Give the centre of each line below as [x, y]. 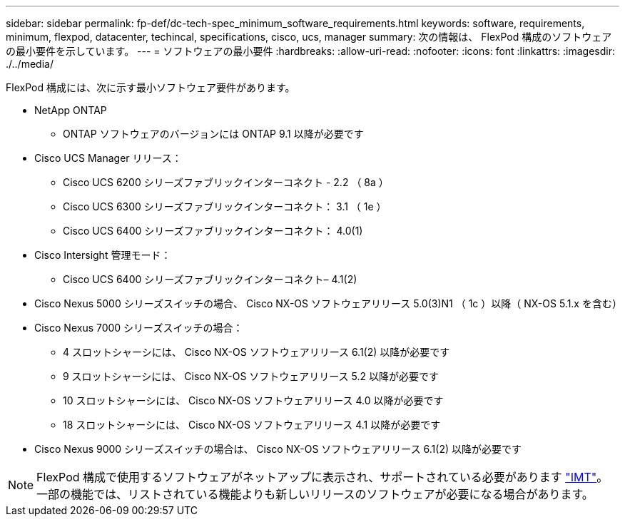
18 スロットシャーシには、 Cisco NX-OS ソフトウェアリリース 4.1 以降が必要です [252, 425]
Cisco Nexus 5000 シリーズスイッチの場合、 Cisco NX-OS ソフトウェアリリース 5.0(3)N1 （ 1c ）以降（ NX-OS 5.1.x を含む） [328, 303]
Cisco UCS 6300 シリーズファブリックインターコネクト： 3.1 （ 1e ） [225, 206]
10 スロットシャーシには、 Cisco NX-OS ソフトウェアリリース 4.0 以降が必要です [253, 400]
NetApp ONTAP [71, 110]
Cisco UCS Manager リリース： [108, 158]
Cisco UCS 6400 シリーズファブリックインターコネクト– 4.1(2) [210, 279]
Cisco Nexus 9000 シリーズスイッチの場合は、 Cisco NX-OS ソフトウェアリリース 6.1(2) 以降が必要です [278, 449]
